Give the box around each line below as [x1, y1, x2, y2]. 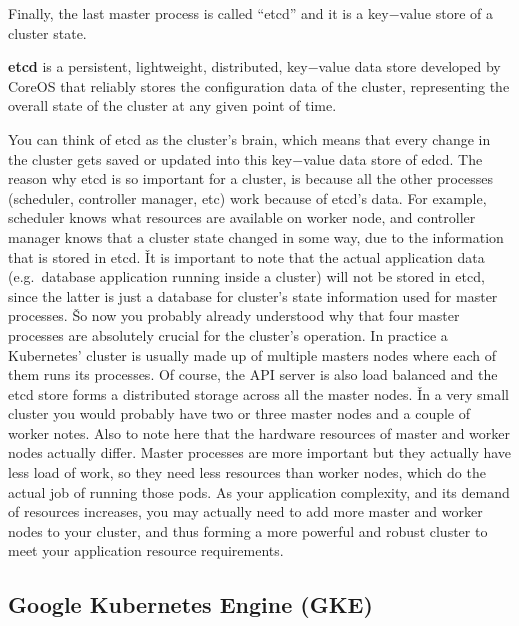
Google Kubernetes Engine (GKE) [8, 589, 373, 620]
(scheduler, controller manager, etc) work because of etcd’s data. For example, [8, 187, 487, 208]
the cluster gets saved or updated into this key [8, 148, 293, 169]
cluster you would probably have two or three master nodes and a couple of [8, 403, 471, 424]
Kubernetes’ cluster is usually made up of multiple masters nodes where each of [8, 344, 496, 365]
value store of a [399, 3, 493, 23]
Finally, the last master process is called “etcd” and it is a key [8, 3, 389, 23]
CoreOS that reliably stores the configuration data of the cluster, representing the [8, 75, 510, 96]
